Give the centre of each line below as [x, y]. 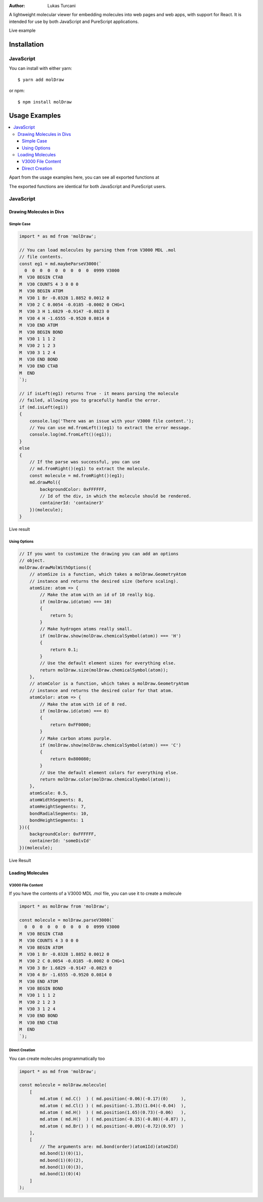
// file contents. [41, 257]
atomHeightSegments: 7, [58, 807]
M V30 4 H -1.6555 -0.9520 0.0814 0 [64, 318]
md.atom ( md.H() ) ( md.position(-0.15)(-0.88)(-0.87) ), [113, 1119]
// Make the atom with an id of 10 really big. [98, 595]
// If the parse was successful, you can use [85, 462]
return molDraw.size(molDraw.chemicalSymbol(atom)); [104, 670]
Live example [22, 31]
